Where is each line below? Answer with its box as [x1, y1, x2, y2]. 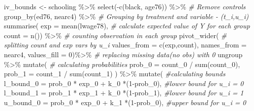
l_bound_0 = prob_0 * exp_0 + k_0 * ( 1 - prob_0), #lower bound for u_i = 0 [4, 78, 244, 88]
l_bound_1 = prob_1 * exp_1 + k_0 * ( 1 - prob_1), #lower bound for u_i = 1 [4, 88, 244, 98]
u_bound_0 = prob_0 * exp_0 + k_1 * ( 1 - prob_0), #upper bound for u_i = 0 [4, 97, 246, 107]
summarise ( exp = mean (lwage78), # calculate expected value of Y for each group [4, 21, 250, 31]
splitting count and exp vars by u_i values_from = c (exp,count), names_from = [4, 40, 247, 50]
